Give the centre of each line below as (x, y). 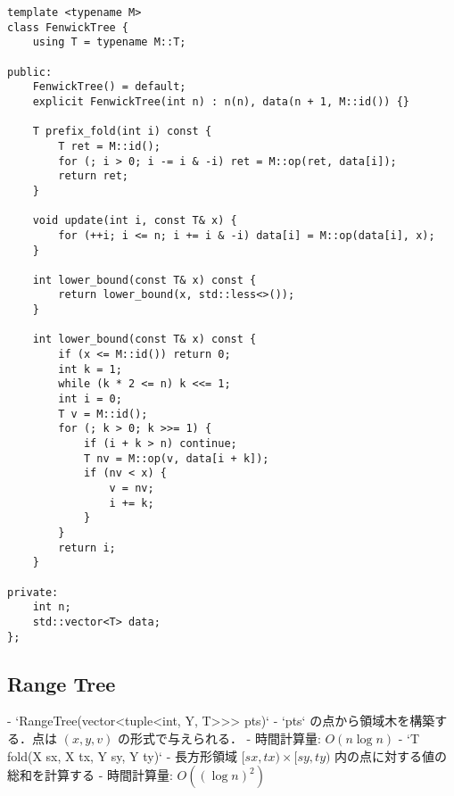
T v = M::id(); (103, 414)
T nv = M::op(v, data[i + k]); (176, 458)
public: (30, 72)
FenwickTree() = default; (109, 87)
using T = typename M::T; (109, 42)
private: (33, 592)
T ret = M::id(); (109, 146)
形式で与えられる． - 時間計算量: (225, 738)
